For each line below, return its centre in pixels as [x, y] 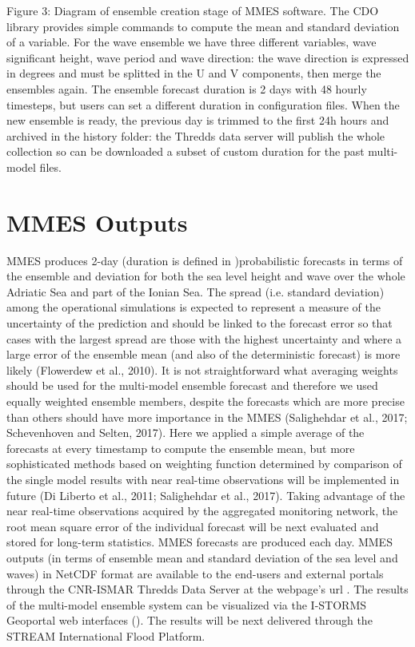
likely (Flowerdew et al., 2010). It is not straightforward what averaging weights [202, 369]
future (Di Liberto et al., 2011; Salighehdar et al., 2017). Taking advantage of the [206, 495]
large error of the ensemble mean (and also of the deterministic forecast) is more [204, 354]
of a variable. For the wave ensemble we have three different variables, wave [192, 42]
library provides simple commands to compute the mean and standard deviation [203, 26]
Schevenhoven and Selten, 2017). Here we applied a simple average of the [186, 433]
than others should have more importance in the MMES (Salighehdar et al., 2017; [207, 417]
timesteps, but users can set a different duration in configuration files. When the [203, 104]
